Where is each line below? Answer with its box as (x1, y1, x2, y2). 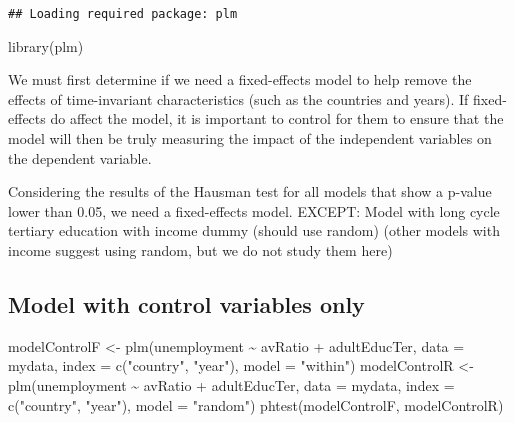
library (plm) (8, 35, 84, 56)
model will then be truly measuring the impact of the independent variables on (8, 128, 492, 149)
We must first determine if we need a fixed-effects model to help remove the (8, 69, 472, 90)
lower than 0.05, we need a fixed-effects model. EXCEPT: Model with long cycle (8, 200, 500, 221)
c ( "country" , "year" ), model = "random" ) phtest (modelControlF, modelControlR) (8, 394, 504, 415)
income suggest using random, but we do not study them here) (8, 240, 393, 260)
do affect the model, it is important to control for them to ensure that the (50, 108, 504, 129)
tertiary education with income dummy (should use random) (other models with (8, 220, 500, 241)
